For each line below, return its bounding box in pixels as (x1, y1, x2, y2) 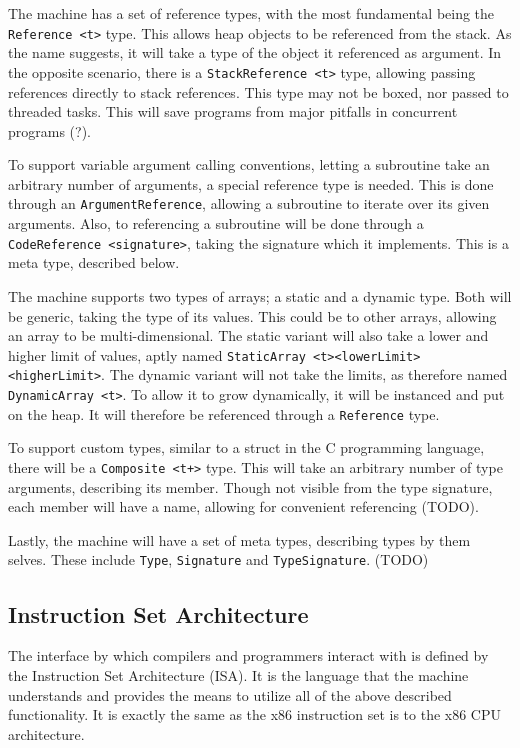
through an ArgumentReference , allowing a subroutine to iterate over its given (8, 193, 490, 214)
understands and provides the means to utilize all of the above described (8, 684, 452, 705)
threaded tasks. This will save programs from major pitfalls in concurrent (8, 101, 458, 122)
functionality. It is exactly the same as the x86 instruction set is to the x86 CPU (8, 704, 501, 725)
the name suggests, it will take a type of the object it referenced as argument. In (8, 42, 502, 63)
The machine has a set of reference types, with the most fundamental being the (8, 3, 495, 23)
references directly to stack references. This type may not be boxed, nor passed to (8, 81, 509, 102)
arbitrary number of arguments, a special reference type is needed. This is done (8, 173, 494, 194)
